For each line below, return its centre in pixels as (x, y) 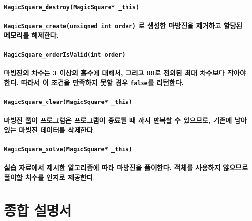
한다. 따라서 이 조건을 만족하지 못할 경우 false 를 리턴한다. (94, 82)
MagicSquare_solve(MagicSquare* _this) (68, 149)
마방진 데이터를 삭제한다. (57, 129)
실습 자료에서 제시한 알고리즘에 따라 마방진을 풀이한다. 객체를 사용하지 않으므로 (126, 168)
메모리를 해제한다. (31, 35)
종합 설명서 (38, 210)
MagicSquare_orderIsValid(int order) (65, 54)
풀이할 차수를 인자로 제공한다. (49, 177)
